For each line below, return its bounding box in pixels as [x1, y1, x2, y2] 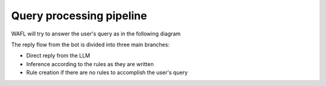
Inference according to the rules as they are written [26, 60, 154, 67]
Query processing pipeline [11, 9, 147, 22]
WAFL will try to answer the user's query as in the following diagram [11, 30, 181, 37]
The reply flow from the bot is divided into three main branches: [11, 41, 170, 48]
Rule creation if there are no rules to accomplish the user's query [26, 69, 188, 76]
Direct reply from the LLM [26, 52, 91, 60]
